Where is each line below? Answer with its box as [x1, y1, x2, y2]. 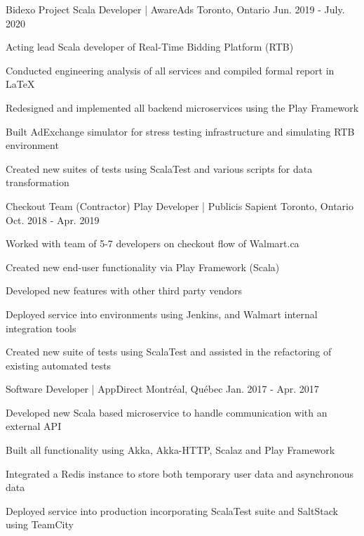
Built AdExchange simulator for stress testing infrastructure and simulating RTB [6, 124, 355, 138]
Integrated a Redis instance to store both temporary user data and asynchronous [6, 466, 353, 481]
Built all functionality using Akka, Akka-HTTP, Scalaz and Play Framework [6, 443, 335, 457]
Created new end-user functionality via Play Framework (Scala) [6, 259, 280, 274]
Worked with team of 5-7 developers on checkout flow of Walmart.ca [6, 236, 299, 251]
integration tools [6, 320, 76, 335]
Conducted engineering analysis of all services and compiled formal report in [6, 63, 335, 77]
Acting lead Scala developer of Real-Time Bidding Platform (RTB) [6, 39, 294, 54]
